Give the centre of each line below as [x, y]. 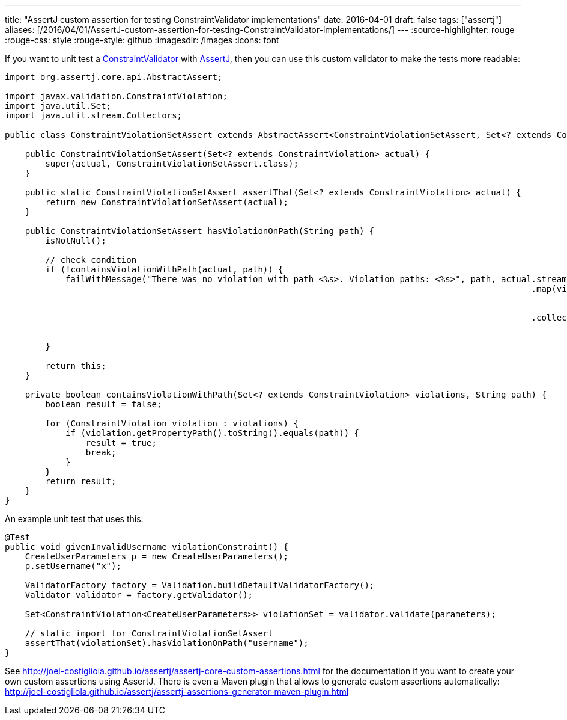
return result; [81, 481]
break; [101, 452]
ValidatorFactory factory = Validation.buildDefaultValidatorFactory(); [200, 585]
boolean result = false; [104, 404]
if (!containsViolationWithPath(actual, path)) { [164, 269]
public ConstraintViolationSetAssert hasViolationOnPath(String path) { [200, 231]
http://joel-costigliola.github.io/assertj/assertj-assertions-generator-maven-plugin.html [177, 691]
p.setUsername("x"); [73, 566]
